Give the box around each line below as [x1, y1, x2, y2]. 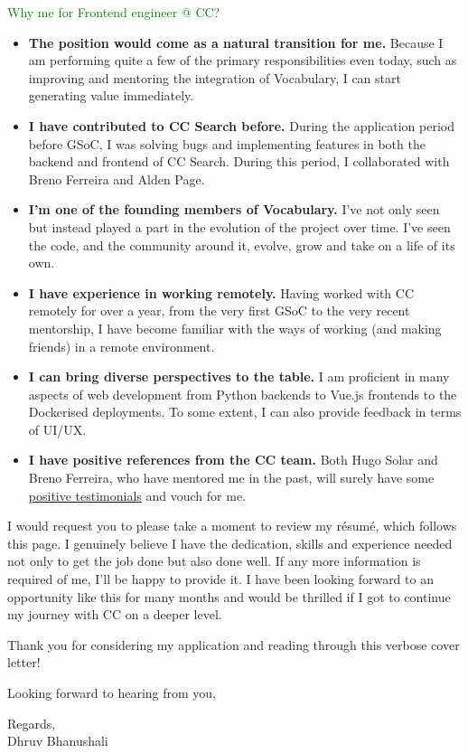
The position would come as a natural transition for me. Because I [28, 33, 444, 52]
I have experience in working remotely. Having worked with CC [28, 283, 414, 302]
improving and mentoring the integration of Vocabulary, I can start [28, 68, 401, 87]
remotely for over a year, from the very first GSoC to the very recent [28, 301, 410, 320]
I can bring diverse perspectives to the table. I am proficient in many [28, 367, 450, 386]
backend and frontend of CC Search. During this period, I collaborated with [28, 152, 450, 171]
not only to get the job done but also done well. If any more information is [7, 551, 421, 570]
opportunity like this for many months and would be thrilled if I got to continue [7, 587, 451, 606]
